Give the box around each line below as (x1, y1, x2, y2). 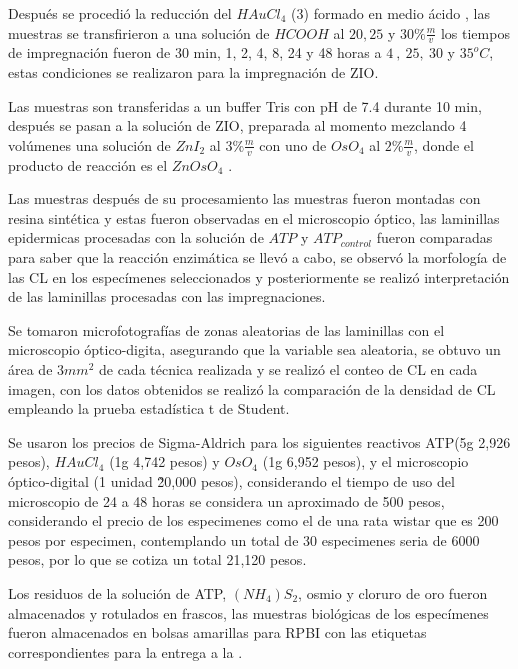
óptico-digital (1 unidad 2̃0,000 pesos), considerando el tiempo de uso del (8, 470, 455, 491)
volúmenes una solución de (8, 134, 171, 155)
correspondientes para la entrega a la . (8, 641, 243, 662)
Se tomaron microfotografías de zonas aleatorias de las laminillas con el (8, 319, 445, 340)
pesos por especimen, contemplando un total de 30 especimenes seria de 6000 (8, 529, 480, 550)
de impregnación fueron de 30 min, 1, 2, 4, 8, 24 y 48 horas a (8, 42, 382, 63)
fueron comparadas (376, 227, 493, 248)
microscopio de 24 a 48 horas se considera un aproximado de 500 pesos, (8, 490, 445, 511)
